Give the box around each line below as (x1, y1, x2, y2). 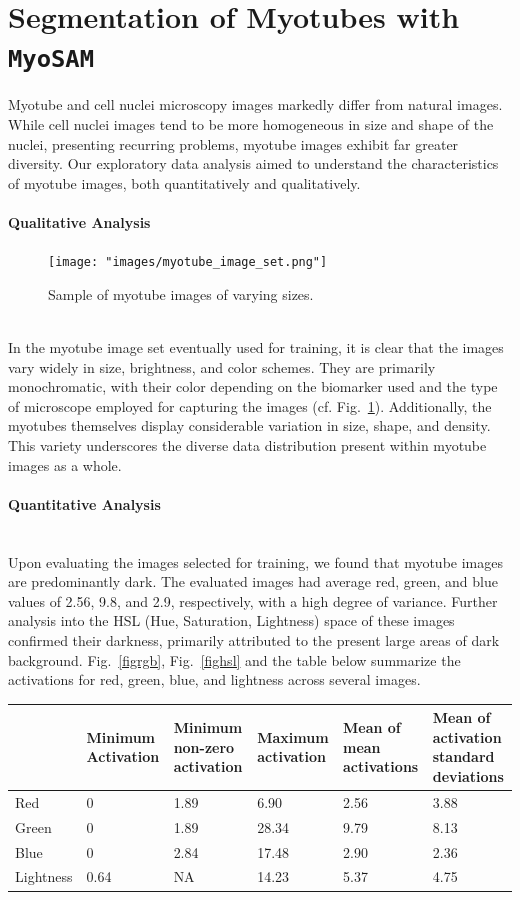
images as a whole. (8, 454, 122, 475)
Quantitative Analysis (8, 493, 161, 514)
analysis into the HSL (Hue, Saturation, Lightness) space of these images (8, 610, 455, 631)
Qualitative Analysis (8, 212, 151, 232)
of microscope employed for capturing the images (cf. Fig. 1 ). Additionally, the (8, 395, 492, 416)
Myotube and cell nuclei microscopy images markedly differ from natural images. (8, 94, 503, 115)
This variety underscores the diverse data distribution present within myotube (8, 435, 487, 456)
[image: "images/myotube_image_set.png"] (48, 255, 328, 270)
